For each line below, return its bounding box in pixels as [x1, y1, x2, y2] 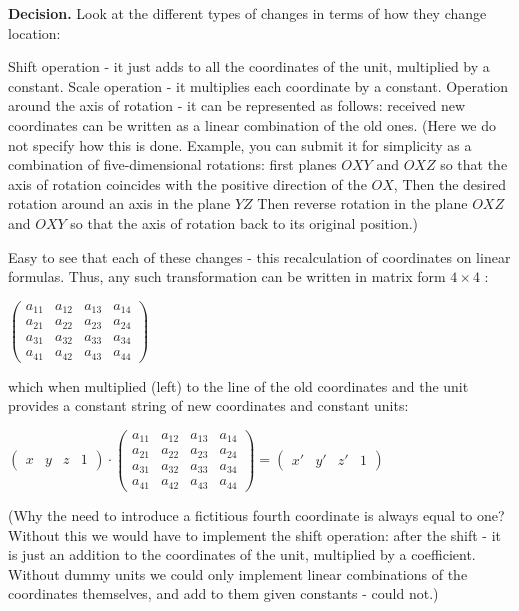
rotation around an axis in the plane [8, 193, 231, 214]
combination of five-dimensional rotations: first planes [8, 154, 337, 175]
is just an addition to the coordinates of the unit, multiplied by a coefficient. [8, 544, 476, 565]
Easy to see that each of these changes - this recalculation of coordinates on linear [8, 246, 511, 267]
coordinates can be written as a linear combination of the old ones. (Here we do [8, 114, 497, 135]
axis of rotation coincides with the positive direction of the [8, 173, 367, 194]
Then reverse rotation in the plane [257, 193, 468, 214]
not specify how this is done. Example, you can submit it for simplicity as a [8, 134, 472, 155]
